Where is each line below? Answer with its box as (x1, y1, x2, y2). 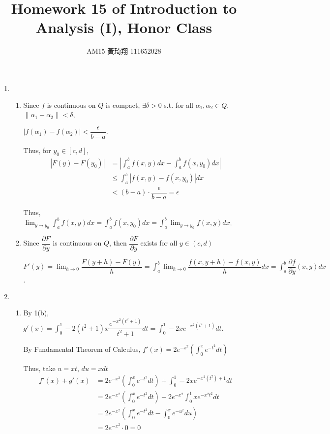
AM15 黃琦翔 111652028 (87, 46, 161, 56)
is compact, (106, 99, 140, 110)
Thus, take (23, 363, 56, 373)
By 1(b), (23, 308, 49, 318)
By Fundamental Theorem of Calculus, (23, 343, 141, 354)
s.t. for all (164, 99, 193, 110)
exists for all (140, 238, 178, 248)
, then (109, 238, 127, 248)
